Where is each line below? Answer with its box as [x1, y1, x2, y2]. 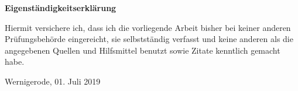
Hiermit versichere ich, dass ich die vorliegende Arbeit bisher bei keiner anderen [5, 21, 291, 33]
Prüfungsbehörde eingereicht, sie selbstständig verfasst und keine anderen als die [5, 33, 293, 45]
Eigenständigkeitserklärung [5, 2, 117, 13]
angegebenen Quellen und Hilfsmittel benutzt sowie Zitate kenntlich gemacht [5, 44, 280, 56]
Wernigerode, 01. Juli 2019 [5, 75, 101, 87]
